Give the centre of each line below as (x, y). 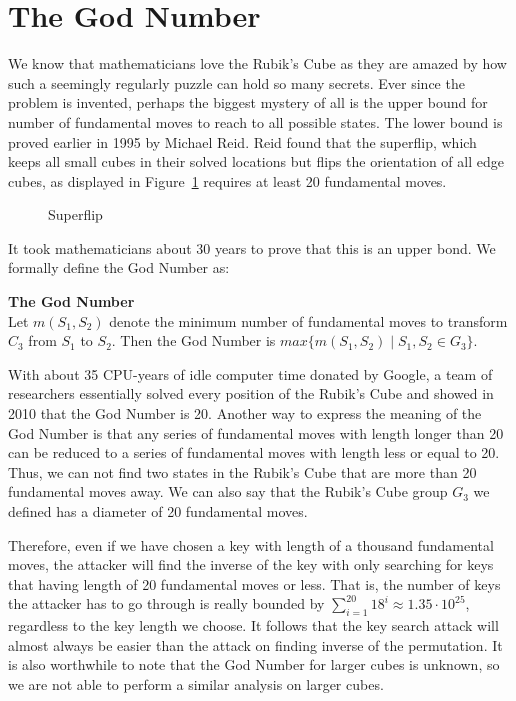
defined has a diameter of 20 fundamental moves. (158, 511)
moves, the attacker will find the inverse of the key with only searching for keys (251, 564)
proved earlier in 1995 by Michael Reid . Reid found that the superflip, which (242, 141)
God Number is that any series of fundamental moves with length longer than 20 (256, 432)
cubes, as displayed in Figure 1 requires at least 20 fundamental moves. (227, 180)
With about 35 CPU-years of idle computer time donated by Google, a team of (250, 373)
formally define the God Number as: (119, 267)
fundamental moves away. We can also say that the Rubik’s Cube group (228, 491)
